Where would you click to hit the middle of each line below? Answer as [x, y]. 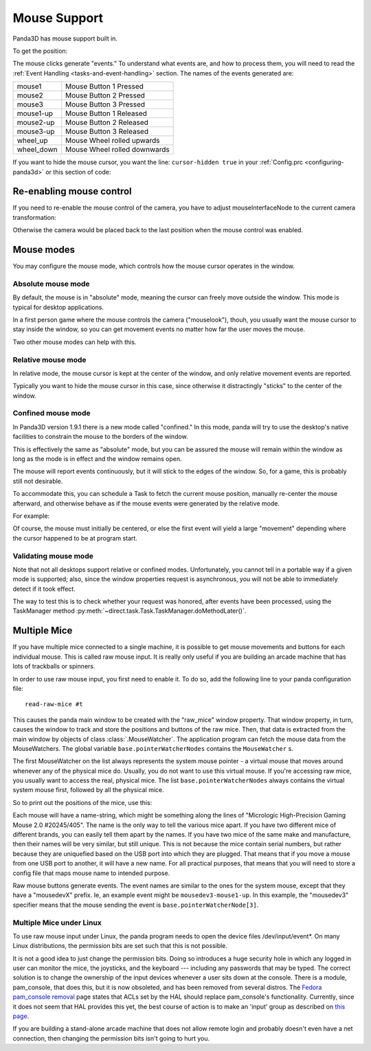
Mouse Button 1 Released [106, 113]
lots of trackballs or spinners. [54, 666]
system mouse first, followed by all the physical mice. [88, 790]
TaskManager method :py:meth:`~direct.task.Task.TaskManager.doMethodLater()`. [130, 611]
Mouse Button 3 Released [107, 132]
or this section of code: [78, 172]
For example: [31, 516]
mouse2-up [36, 122]
